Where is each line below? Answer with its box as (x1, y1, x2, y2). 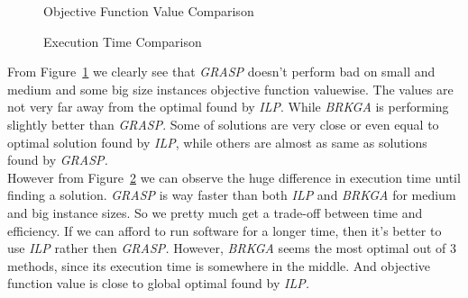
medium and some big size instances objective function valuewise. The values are (7, 79, 454, 98)
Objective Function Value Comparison (43, 2, 254, 20)
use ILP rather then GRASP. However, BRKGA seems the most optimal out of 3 (7, 239, 456, 257)
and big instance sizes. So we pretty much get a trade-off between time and (7, 203, 423, 221)
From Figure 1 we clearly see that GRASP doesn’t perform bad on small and (7, 62, 436, 81)
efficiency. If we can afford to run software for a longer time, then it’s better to (7, 221, 442, 239)
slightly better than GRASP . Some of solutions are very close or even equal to (7, 114, 439, 133)
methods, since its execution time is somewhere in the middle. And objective (7, 256, 430, 275)
